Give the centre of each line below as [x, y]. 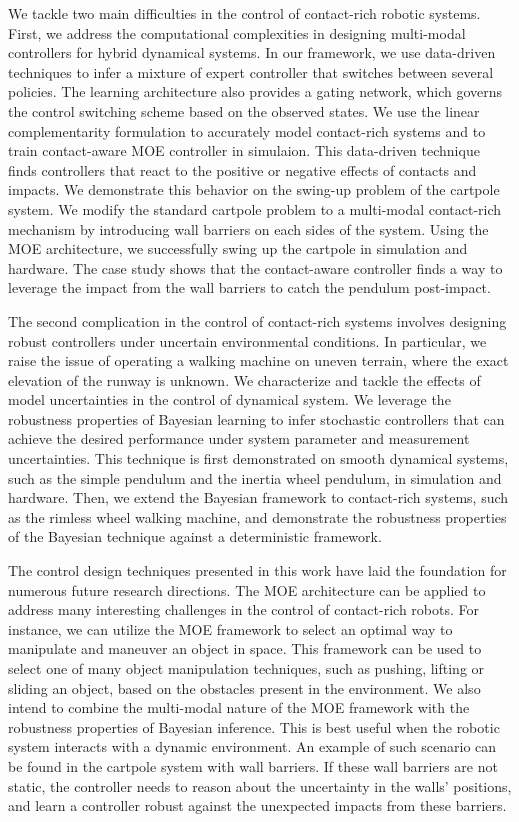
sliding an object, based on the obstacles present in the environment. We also [244, 687]
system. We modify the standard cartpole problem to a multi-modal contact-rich [255, 208]
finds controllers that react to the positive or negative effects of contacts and [242, 169]
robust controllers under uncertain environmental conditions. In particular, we [247, 340]
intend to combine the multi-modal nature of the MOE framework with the [239, 707]
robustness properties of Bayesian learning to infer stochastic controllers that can [256, 418]
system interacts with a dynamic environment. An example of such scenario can [252, 746]
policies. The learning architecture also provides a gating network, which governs [255, 91]
